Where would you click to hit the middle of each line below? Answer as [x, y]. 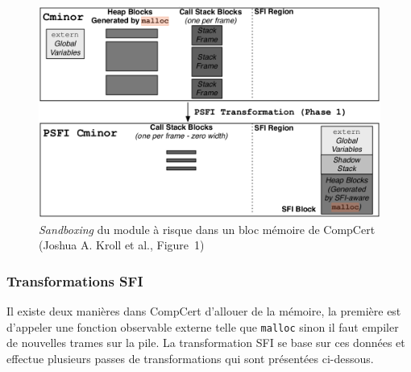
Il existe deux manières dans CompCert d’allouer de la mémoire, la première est [204, 310]
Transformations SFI [75, 280]
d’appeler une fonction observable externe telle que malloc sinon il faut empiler [203, 326]
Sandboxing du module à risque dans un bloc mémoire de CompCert [207, 229]
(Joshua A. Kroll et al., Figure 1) [122, 245]
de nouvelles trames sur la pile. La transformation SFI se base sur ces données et [206, 343]
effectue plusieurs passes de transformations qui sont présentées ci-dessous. [190, 358]
